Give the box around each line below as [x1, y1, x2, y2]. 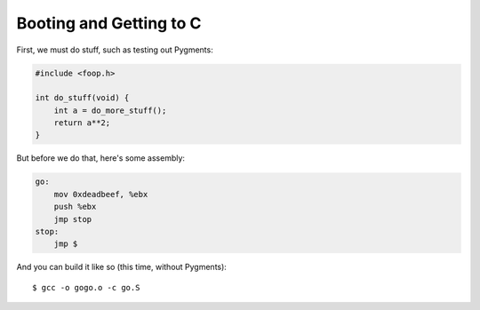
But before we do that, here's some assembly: [16, 153, 186, 163]
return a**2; [53, 118, 111, 128]
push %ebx [53, 202, 97, 212]
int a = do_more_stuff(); [53, 105, 167, 115]
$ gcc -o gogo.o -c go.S [32, 282, 140, 292]
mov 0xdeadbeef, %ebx [53, 189, 148, 199]
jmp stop [53, 214, 92, 224]
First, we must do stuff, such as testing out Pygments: [16, 44, 213, 55]
